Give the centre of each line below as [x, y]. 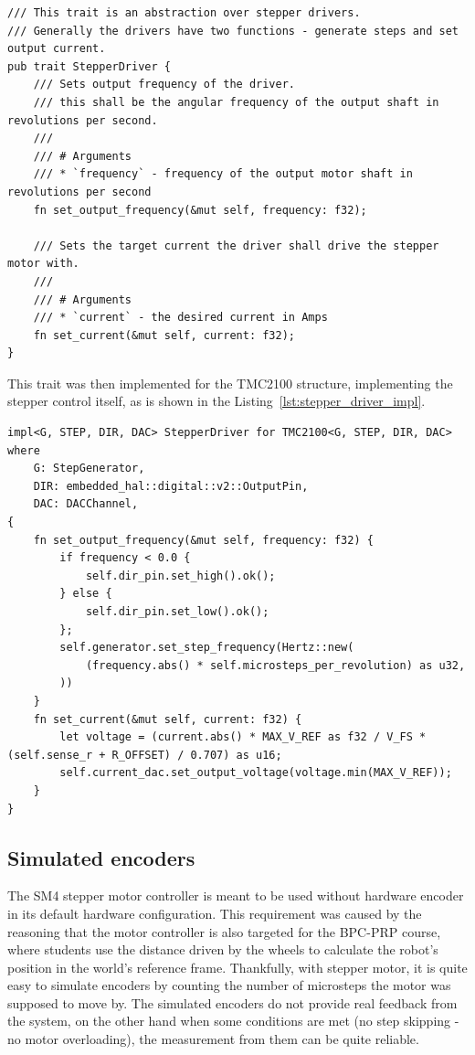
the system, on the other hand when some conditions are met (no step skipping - [233, 1021]
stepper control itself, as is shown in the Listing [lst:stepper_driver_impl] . [216, 401]
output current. [57, 49]
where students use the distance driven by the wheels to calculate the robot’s [223, 949]
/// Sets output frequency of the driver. [164, 85]
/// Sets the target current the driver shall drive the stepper [236, 245]
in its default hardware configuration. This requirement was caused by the [215, 913]
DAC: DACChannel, [86, 504]
